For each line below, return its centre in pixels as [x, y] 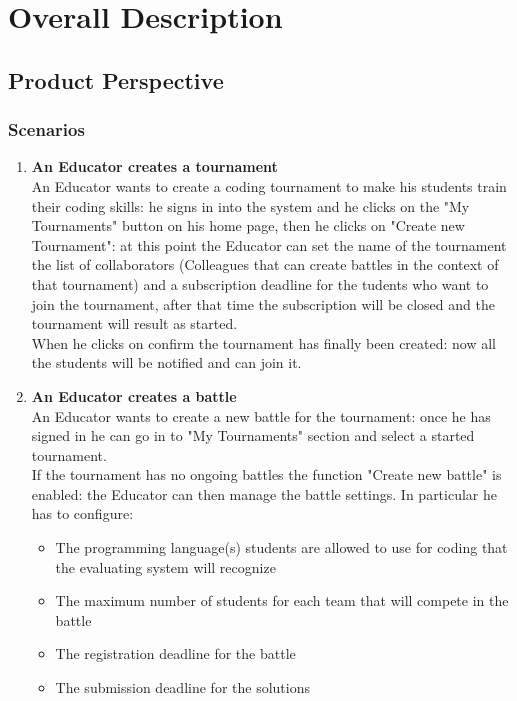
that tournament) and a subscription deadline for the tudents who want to [260, 283]
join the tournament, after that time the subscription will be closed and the [263, 303]
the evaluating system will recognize [165, 566]
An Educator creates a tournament [154, 166]
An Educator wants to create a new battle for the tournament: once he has [261, 415]
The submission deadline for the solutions [182, 687]
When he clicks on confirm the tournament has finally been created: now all [264, 342]
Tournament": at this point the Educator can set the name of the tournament [269, 244]
